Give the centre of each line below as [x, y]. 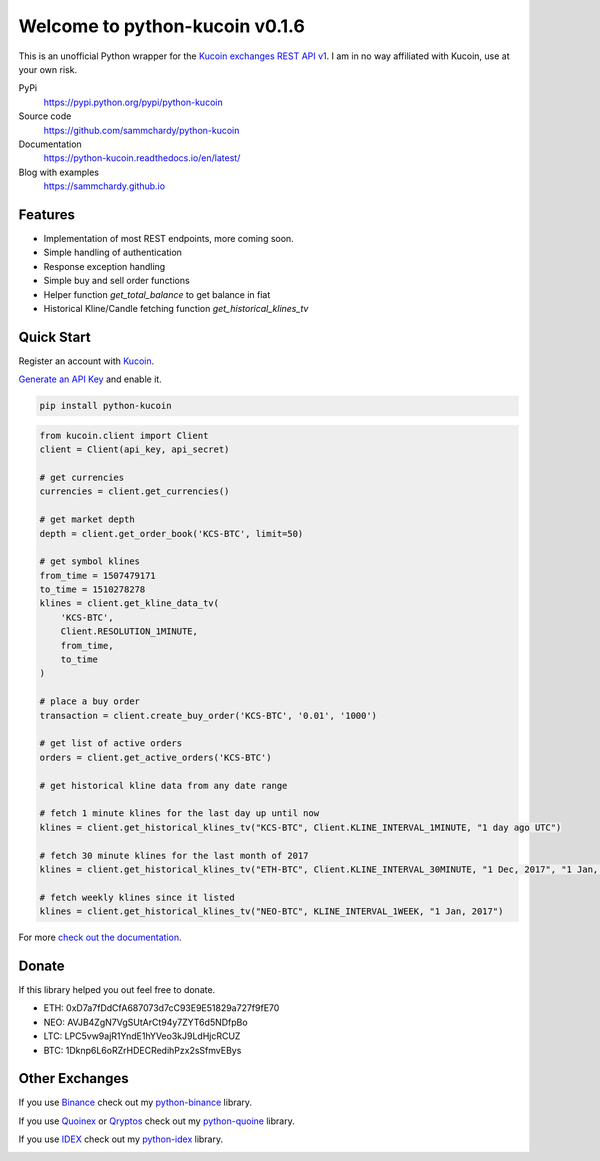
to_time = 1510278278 [92, 589]
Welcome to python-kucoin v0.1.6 [161, 26]
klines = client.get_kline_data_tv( [129, 603]
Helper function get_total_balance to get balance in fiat [157, 294]
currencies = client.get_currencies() [134, 491]
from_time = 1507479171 [98, 575]
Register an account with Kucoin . [86, 361]
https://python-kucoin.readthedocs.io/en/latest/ [142, 158]
